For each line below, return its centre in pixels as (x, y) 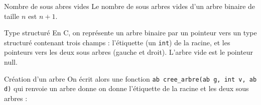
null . (11, 62)
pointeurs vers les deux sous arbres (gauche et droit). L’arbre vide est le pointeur (129, 52)
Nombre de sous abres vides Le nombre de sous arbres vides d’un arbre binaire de (130, 6)
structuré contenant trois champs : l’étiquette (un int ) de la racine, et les (117, 42)
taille (12, 16)
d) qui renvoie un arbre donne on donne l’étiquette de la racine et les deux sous (126, 88)
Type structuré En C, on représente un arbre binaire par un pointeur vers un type (130, 33)
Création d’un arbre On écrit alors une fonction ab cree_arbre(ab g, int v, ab (130, 78)
